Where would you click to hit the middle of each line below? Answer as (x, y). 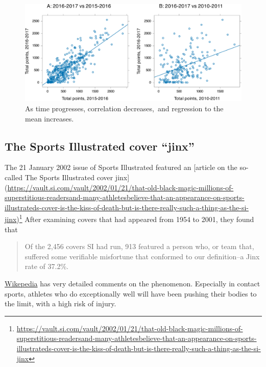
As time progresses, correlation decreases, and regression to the (124, 108)
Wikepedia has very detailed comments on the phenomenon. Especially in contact (132, 284)
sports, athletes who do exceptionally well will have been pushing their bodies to (131, 293)
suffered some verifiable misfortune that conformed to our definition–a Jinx (142, 256)
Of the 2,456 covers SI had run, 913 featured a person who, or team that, (139, 246)
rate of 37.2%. (47, 266)
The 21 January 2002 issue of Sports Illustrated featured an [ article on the (121, 167)
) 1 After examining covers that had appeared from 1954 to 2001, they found (135, 218)
